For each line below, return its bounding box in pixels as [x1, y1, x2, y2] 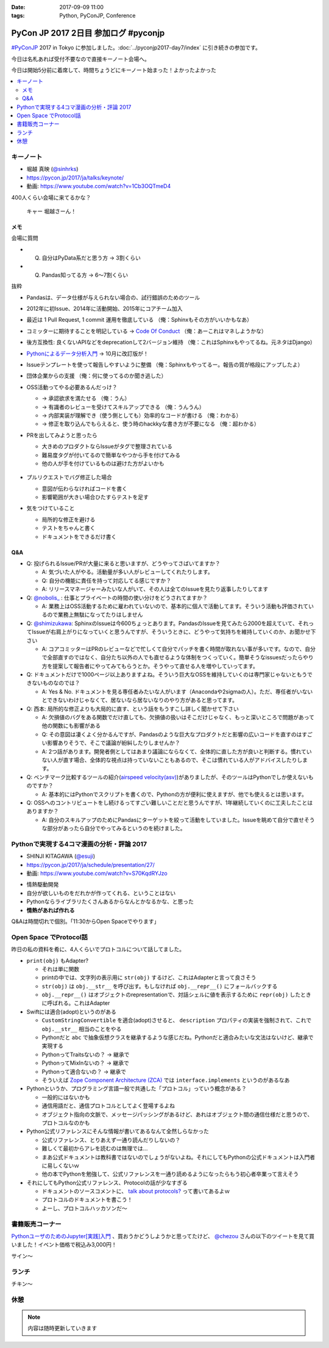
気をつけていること [26, 504, 75, 512]
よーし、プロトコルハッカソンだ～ [41, 1205, 127, 1212]
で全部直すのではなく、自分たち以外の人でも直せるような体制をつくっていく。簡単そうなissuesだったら [41, 654, 303, 661]
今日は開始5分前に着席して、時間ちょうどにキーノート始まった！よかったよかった [11, 67, 216, 74]
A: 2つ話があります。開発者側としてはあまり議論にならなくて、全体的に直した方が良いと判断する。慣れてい [41, 748, 312, 755]
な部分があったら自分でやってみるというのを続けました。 [41, 825, 186, 832]
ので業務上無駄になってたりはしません [46, 611, 143, 618]
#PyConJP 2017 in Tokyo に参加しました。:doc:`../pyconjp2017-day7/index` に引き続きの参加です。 [11, 44, 261, 51]
